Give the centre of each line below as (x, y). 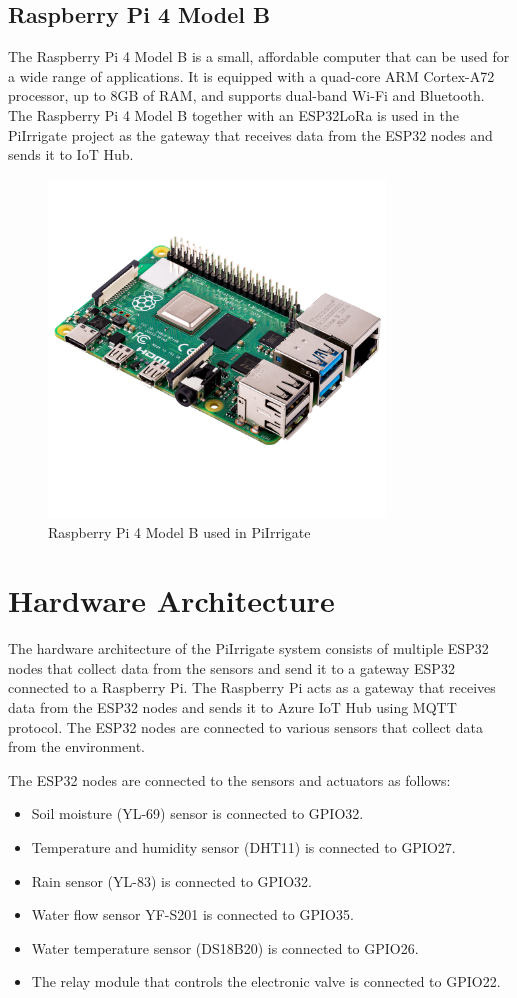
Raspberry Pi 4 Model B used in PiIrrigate (179, 531)
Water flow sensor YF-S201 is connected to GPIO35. (192, 914)
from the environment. (76, 746)
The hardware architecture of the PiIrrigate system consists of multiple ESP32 (248, 648)
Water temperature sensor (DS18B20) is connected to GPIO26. (225, 947)
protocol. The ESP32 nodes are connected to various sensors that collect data (245, 726)
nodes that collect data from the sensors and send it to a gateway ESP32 (231, 667)
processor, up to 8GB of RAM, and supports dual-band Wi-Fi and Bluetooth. (246, 95)
